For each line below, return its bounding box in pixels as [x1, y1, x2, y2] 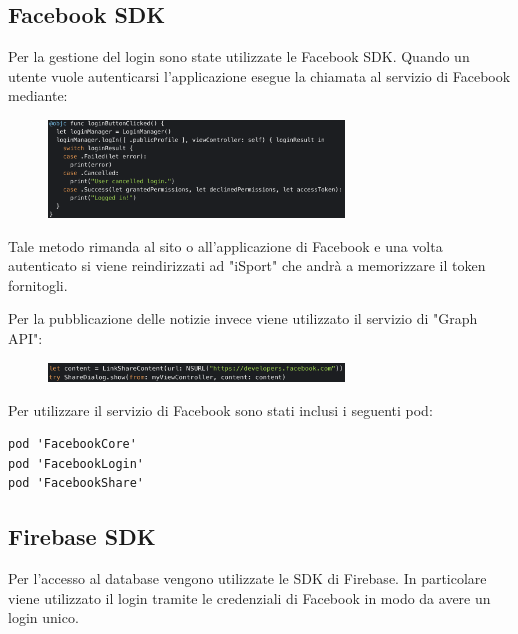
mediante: [8, 85, 68, 106]
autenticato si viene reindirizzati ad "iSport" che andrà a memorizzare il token [8, 255, 486, 276]
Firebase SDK [8, 521, 156, 552]
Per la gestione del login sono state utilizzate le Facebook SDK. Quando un [8, 46, 470, 67]
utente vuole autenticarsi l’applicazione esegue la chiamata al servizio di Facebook [8, 65, 511, 86]
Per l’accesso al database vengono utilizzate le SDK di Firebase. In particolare [8, 568, 487, 589]
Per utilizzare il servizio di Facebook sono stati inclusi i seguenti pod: [8, 399, 433, 420]
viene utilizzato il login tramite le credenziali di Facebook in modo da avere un [8, 587, 491, 608]
